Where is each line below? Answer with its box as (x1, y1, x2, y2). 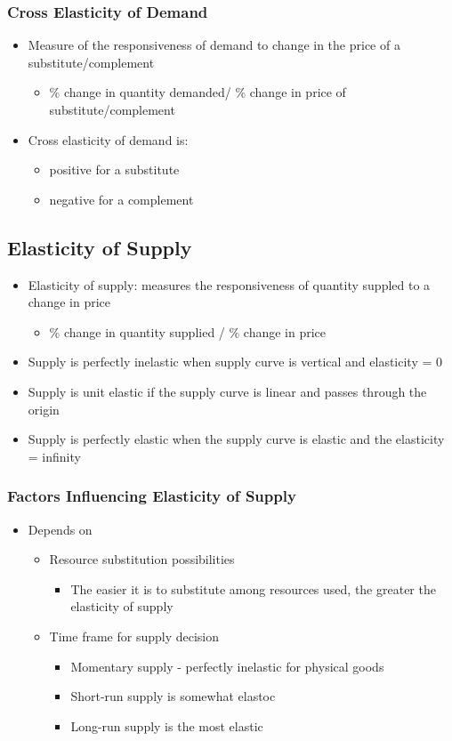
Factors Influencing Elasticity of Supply (7, 485, 296, 507)
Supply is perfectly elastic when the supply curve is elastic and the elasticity (28, 430, 445, 448)
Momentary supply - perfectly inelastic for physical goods (70, 656, 384, 675)
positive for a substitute (49, 160, 180, 179)
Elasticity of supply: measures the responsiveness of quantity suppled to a (28, 275, 431, 294)
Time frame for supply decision (49, 626, 219, 645)
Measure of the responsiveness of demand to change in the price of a (28, 36, 400, 54)
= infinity (28, 447, 81, 465)
